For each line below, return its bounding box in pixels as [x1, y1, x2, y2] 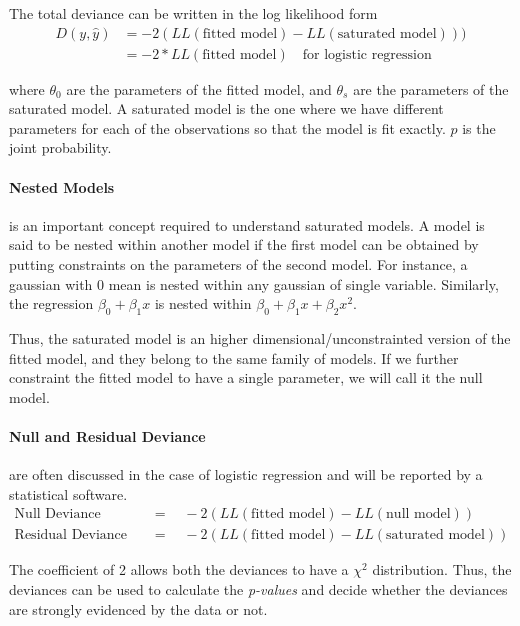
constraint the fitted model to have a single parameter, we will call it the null [9, 367, 483, 388]
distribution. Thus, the [372, 559, 512, 580]
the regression [9, 293, 94, 314]
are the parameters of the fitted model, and [66, 78, 332, 99]
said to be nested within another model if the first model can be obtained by [9, 234, 479, 255]
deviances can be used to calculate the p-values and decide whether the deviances [9, 579, 508, 600]
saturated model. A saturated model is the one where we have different [9, 98, 444, 119]
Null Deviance [14, 507, 101, 522]
